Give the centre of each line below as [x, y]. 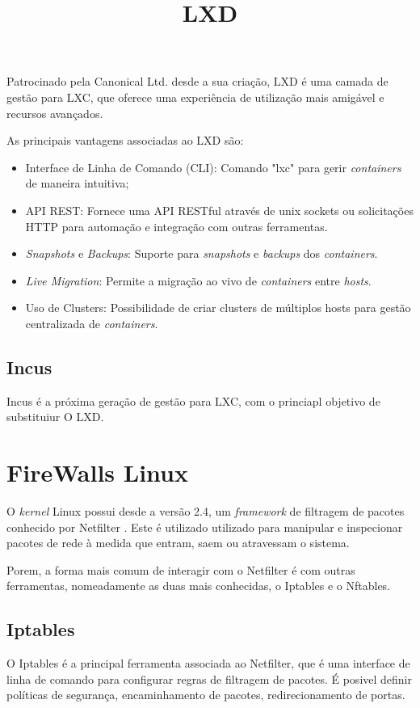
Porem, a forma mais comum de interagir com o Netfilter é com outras [181, 569]
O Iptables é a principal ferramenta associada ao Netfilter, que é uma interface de [208, 663]
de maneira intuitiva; [77, 183]
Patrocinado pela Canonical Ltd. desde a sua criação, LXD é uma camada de [197, 81]
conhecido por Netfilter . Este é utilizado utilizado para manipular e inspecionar [205, 527]
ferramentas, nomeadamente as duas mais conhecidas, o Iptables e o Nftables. [199, 586]
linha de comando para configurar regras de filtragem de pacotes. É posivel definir [209, 678]
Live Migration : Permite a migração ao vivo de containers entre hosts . [198, 280]
